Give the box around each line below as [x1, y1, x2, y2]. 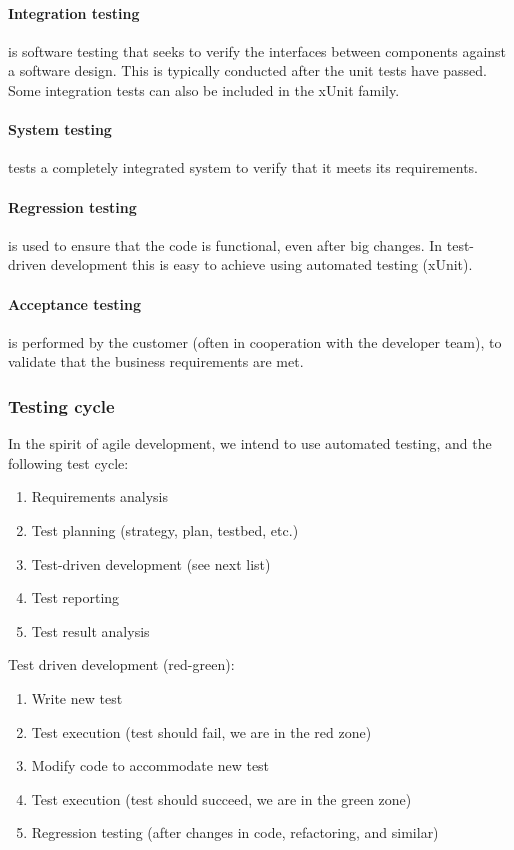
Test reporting [31, 587, 120, 608]
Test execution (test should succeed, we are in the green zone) [31, 788, 412, 809]
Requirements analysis [31, 486, 168, 507]
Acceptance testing [8, 293, 141, 314]
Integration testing [8, 2, 140, 23]
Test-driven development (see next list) [31, 553, 271, 574]
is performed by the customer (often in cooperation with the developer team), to [8, 331, 502, 352]
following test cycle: [8, 452, 129, 473]
